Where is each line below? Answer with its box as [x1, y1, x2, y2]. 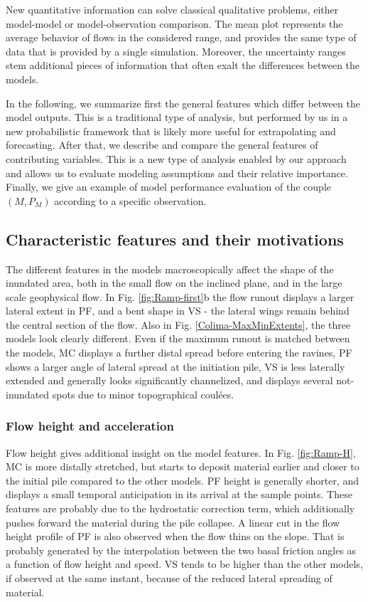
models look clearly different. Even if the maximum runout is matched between [6, 331, 350, 346]
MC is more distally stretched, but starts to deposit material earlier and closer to [6, 459, 359, 474]
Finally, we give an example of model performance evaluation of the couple [6, 179, 331, 194]
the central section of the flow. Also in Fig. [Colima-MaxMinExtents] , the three [6, 317, 351, 332]
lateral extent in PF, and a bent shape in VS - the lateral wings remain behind [6, 303, 350, 318]
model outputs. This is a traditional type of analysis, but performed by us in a [6, 110, 348, 125]
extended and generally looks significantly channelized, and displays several [6, 373, 333, 388]
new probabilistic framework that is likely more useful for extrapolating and [6, 123, 336, 138]
